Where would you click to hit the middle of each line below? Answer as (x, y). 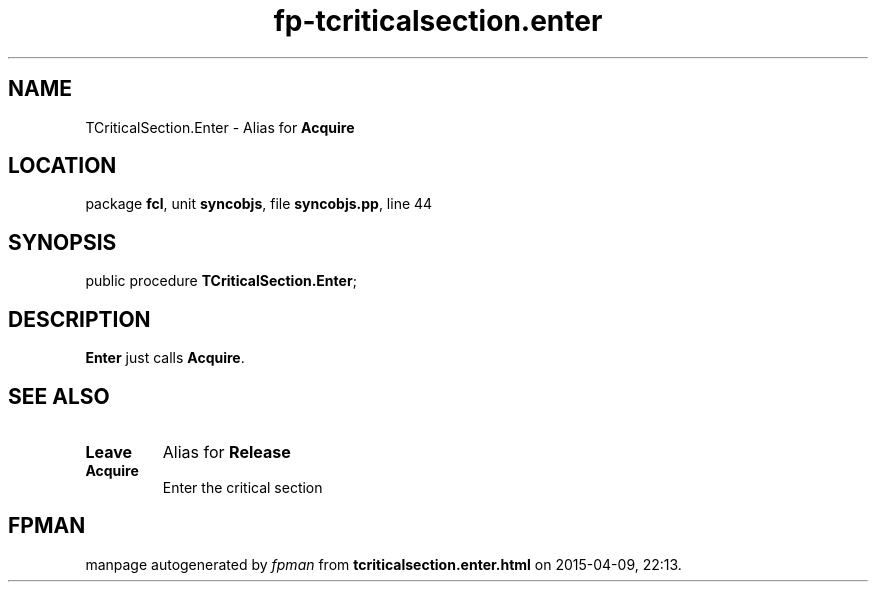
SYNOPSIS (62, 242)
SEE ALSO (59, 396)
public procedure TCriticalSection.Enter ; (221, 281)
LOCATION (62, 166)
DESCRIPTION (79, 319)
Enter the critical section (242, 487)
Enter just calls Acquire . (165, 358)
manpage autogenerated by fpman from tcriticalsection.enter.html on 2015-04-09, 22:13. (383, 564)
